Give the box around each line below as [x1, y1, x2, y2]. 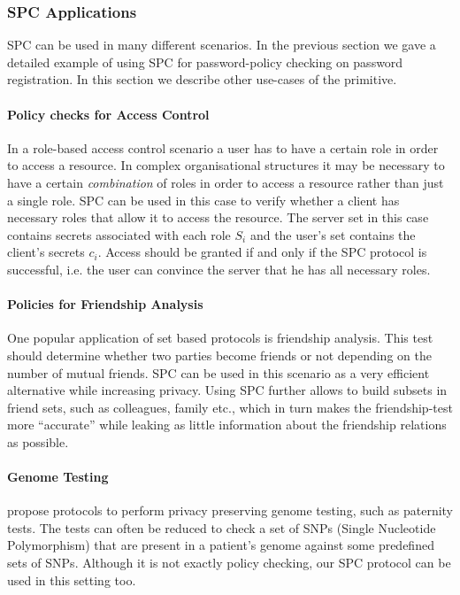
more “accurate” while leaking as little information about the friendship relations [7, 415, 447, 434]
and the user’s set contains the [249, 225, 416, 243]
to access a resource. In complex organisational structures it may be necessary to [7, 156, 445, 174]
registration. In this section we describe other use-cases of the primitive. [7, 70, 397, 89]
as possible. [7, 432, 69, 451]
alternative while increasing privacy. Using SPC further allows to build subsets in [7, 381, 448, 399]
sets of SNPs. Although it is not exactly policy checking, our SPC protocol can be [7, 553, 451, 572]
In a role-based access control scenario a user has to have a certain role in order [7, 138, 439, 157]
